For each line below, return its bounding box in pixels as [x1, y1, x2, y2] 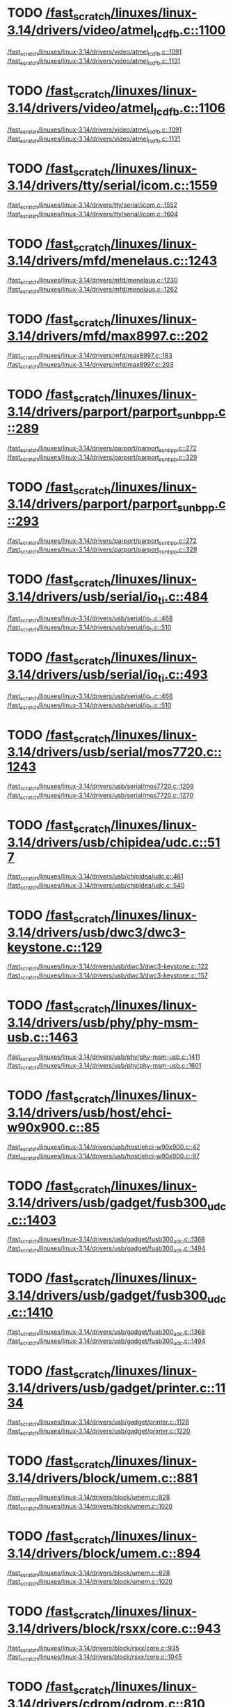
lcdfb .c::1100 [153, 22, 226, 40]
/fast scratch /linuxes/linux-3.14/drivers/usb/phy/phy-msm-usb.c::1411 [7, 1053, 200, 1062]
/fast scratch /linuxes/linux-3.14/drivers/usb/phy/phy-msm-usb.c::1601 [7, 1062, 202, 1071]
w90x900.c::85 [7, 1119, 100, 1135]
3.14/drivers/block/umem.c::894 [7, 1545, 201, 1561]
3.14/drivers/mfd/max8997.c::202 [7, 329, 209, 344]
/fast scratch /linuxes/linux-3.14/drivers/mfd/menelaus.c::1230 [7, 276, 179, 286]
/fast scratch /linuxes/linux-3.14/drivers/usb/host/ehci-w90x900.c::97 [7, 1151, 200, 1162]
